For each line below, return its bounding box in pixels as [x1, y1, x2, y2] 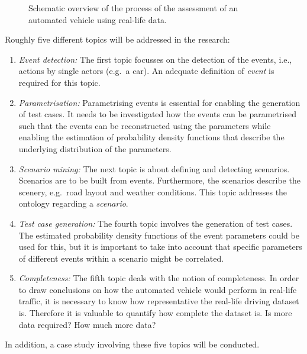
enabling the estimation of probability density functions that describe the [18, 131, 285, 143]
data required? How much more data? [18, 318, 156, 330]
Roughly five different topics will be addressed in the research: [5, 33, 230, 46]
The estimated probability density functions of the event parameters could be [18, 229, 299, 241]
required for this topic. [18, 76, 101, 88]
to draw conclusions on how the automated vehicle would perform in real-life [18, 283, 297, 295]
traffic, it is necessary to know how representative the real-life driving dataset [18, 295, 299, 307]
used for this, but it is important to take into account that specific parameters [18, 240, 302, 253]
